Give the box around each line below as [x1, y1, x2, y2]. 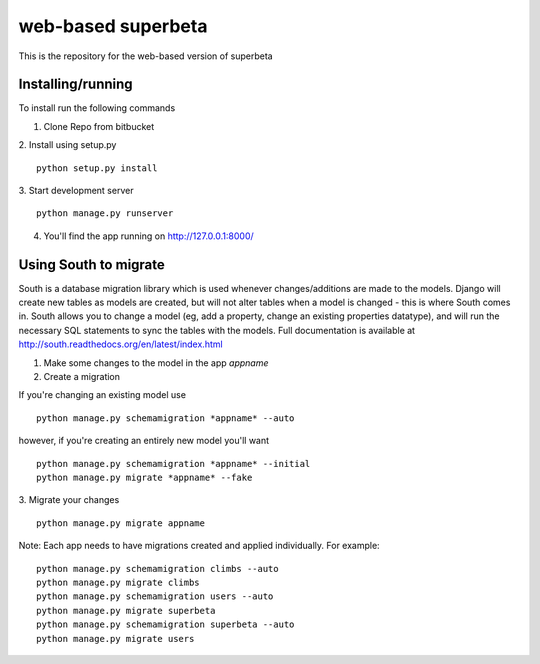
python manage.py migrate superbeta [36, 605, 216, 616]
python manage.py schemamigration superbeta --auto [36, 619, 295, 630]
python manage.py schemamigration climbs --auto [36, 563, 279, 574]
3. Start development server [18, 185, 134, 197]
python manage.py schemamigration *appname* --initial [36, 458, 311, 469]
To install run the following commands [18, 102, 176, 114]
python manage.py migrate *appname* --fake [36, 472, 253, 483]
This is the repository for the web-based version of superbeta [18, 50, 274, 62]
